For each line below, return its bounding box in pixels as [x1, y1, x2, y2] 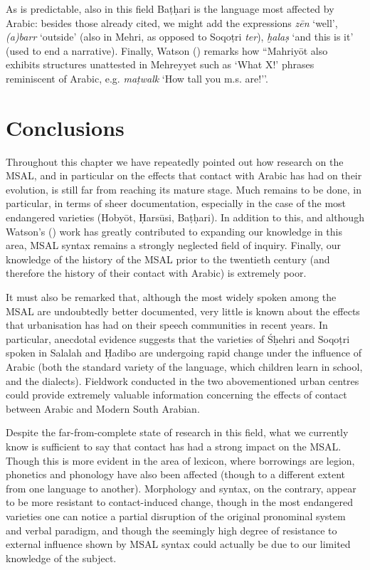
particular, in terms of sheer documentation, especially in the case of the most [6, 196, 347, 211]
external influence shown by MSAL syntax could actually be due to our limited [6, 537, 351, 551]
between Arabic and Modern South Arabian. [6, 401, 200, 416]
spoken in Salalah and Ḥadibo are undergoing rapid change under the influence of [6, 345, 362, 360]
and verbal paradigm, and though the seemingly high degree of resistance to [6, 522, 337, 537]
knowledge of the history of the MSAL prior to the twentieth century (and [6, 251, 330, 266]
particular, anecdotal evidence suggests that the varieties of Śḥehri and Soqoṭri [6, 331, 350, 346]
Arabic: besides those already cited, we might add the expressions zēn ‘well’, [6, 15, 338, 30]
